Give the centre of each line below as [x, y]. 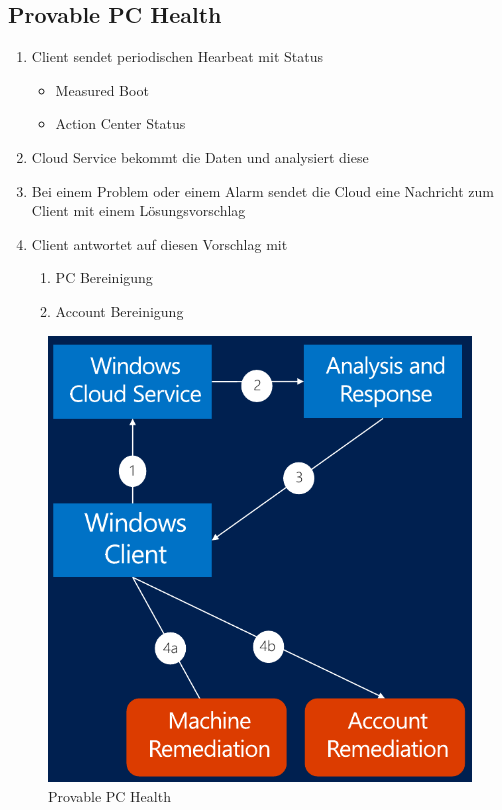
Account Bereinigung [119, 310]
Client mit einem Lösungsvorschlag [138, 210]
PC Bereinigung [104, 277]
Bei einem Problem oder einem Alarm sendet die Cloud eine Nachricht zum [262, 190]
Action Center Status [120, 123]
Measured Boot [102, 89]
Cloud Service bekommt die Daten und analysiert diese [200, 156]
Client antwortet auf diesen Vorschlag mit [159, 243]
